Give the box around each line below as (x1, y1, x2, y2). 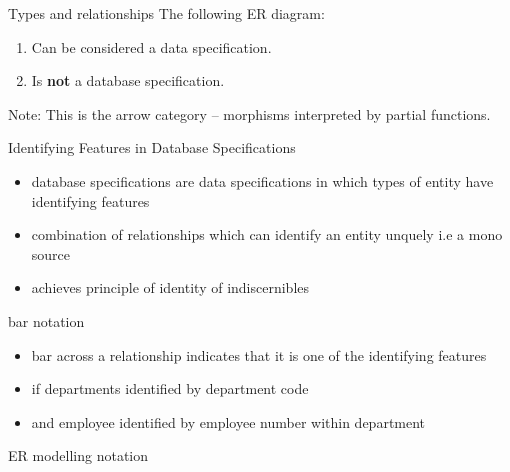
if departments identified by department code (31, 378, 309, 399)
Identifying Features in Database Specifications (8, 137, 296, 158)
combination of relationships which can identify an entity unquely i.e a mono (31, 224, 503, 245)
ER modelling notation (8, 445, 149, 466)
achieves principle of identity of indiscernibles (31, 277, 310, 298)
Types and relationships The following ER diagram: (8, 3, 325, 23)
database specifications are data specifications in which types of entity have (31, 170, 494, 191)
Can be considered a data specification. (31, 36, 272, 57)
